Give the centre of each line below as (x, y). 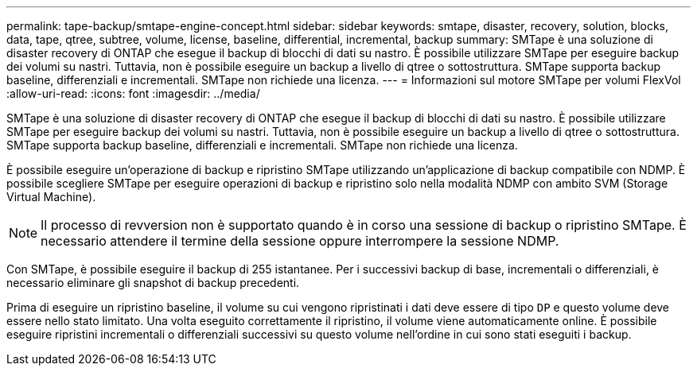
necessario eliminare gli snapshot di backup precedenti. (153, 283)
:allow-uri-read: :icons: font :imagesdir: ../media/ (133, 93)
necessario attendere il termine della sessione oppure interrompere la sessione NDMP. (300, 241)
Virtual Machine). (51, 197)
